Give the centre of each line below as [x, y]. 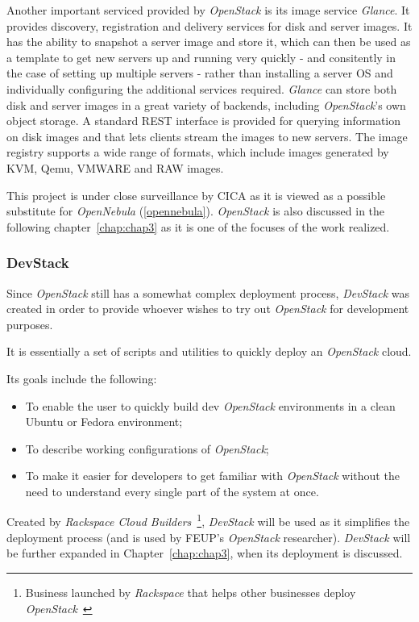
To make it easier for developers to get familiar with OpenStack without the [212, 476]
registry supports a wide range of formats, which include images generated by [198, 152]
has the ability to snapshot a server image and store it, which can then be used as [209, 42]
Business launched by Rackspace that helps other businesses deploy [191, 592]
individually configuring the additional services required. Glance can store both [202, 88]
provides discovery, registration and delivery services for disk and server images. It [209, 25]
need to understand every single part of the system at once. [172, 491]
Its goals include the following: [82, 378]
